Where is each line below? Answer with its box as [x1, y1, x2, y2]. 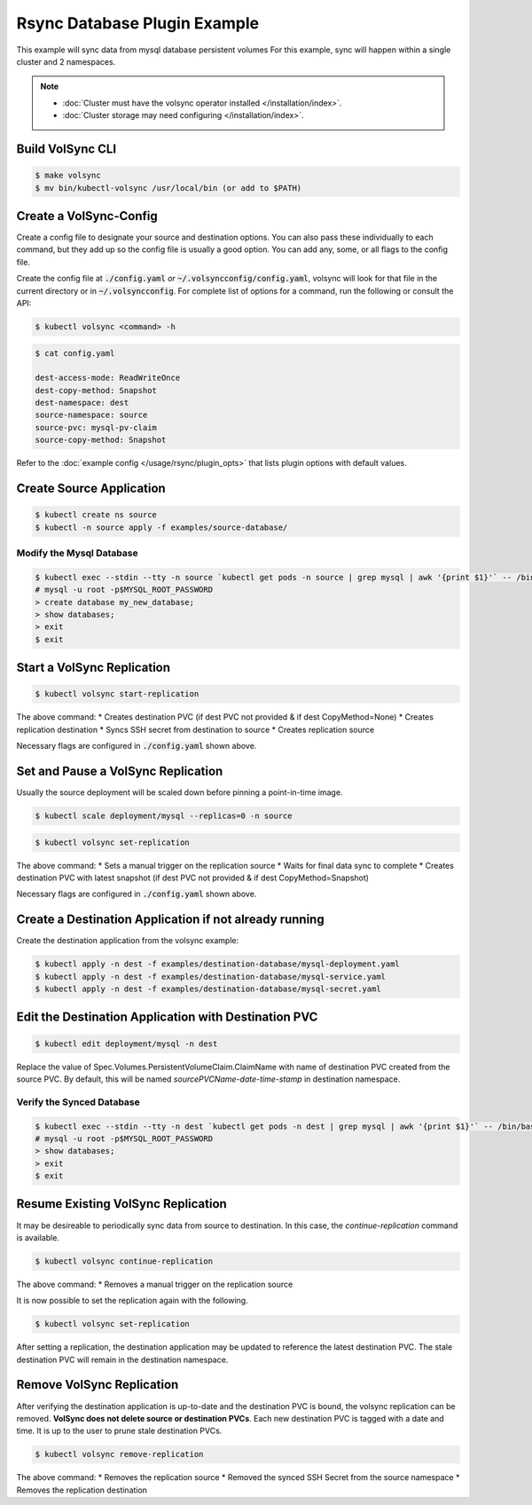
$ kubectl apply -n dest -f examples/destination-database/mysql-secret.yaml [35, 983, 381, 994]
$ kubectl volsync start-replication [35, 689, 199, 699]
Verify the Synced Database [16, 1096, 141, 1108]
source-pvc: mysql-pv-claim [35, 422, 157, 432]
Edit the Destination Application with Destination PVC [16, 1010, 318, 1025]
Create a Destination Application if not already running [16, 912, 325, 927]
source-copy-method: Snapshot [35, 435, 167, 445]
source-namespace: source [35, 410, 148, 421]
